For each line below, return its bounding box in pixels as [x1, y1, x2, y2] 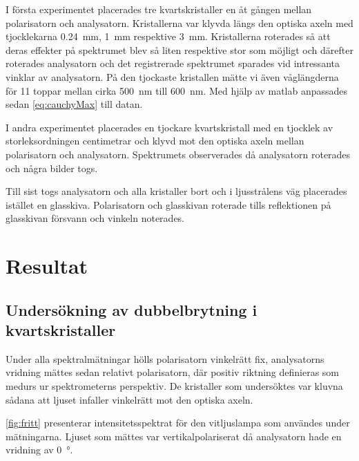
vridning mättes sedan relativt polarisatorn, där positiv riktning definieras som [6, 365, 340, 379]
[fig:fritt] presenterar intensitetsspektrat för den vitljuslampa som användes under [6, 415, 350, 430]
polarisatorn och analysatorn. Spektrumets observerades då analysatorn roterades [6, 147, 351, 161]
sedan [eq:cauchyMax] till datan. [6, 97, 143, 111]
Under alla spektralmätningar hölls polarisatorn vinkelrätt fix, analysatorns [6, 351, 324, 366]
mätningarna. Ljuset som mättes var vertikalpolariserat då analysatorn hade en [6, 429, 342, 443]
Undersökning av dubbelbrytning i [6, 299, 258, 320]
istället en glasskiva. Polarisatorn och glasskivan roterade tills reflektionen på [6, 197, 331, 211]
